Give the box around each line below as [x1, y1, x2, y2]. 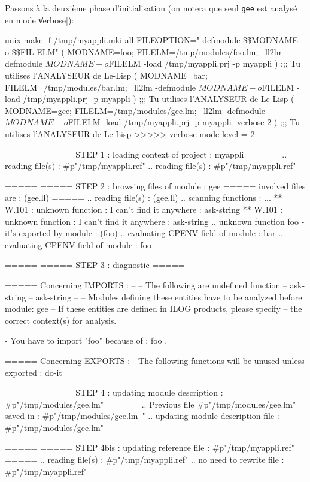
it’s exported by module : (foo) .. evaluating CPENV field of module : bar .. [5, 227, 283, 239]
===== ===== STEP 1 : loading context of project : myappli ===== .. [5, 147, 287, 160]
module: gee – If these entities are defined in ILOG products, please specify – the [5, 302, 302, 315]
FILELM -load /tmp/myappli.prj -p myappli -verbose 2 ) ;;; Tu [68, 116, 300, 128]
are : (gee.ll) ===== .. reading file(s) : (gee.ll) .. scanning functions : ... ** [5, 191, 282, 204]
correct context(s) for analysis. [5, 314, 117, 326]
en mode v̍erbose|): [5, 13, 74, 26]
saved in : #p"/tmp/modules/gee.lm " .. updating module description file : [5, 409, 279, 422]
